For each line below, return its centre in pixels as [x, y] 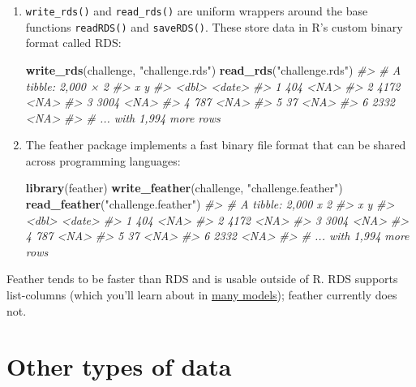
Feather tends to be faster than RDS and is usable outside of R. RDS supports [202, 279]
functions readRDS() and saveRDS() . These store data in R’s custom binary [214, 26]
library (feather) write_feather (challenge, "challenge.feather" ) [184, 188]
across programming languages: [103, 160]
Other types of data [119, 366]
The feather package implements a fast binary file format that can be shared [216, 145]
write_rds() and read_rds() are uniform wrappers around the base [197, 11]
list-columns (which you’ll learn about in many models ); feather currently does [202, 295]
